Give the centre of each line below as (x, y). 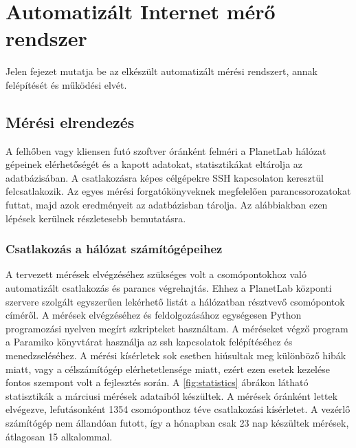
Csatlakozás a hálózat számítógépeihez (114, 249)
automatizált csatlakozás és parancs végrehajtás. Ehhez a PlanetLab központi (169, 288)
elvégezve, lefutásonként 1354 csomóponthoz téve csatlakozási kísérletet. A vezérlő (178, 409)
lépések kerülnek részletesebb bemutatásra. (96, 218)
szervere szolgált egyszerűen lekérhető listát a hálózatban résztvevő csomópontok (175, 301)
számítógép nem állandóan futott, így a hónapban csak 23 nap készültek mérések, (177, 423)
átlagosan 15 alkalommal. (59, 436)
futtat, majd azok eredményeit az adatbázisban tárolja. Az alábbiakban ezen (167, 205)
